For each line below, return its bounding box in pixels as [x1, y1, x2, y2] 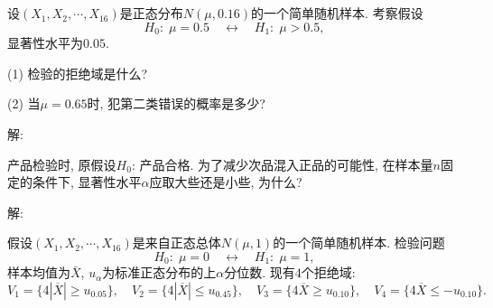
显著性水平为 [7, 33, 83, 52]
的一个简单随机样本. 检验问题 [273, 233, 445, 252]
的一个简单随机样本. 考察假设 [251, 4, 423, 23]
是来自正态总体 [132, 233, 221, 252]
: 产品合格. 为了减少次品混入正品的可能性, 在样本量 [131, 154, 433, 173]
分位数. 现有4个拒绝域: [224, 263, 356, 282]
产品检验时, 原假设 [7, 154, 116, 173]
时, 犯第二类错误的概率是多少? [87, 94, 265, 113]
